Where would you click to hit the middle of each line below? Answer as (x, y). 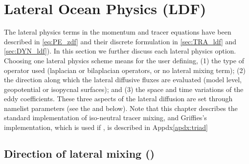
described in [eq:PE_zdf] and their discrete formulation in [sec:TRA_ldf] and (120, 41)
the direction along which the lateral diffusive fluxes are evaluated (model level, (123, 80)
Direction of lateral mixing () (79, 154)
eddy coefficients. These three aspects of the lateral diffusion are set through (118, 99)
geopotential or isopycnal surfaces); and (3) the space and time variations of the (124, 89)
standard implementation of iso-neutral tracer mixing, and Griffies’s (105, 118)
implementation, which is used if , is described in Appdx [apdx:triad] (106, 127)
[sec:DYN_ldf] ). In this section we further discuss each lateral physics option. (120, 51)
